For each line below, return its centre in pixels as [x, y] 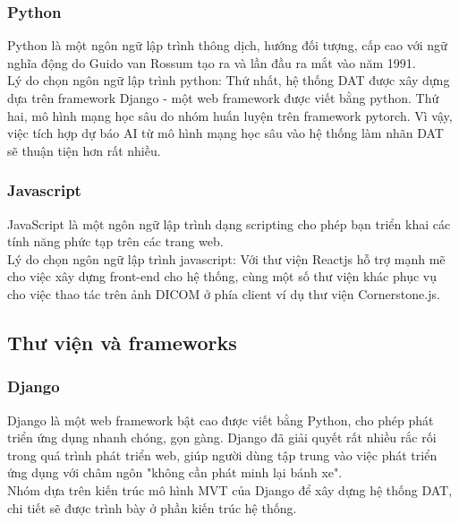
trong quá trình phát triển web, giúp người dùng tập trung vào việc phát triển [222, 454]
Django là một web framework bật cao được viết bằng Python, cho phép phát [221, 420]
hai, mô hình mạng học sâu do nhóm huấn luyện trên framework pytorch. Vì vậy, [230, 115]
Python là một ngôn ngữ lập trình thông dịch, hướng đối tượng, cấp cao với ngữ [227, 45]
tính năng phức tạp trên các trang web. [115, 241]
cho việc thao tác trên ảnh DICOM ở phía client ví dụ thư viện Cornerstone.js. [224, 293]
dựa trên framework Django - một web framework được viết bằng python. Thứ [223, 98]
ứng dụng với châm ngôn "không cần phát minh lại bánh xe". [175, 472]
